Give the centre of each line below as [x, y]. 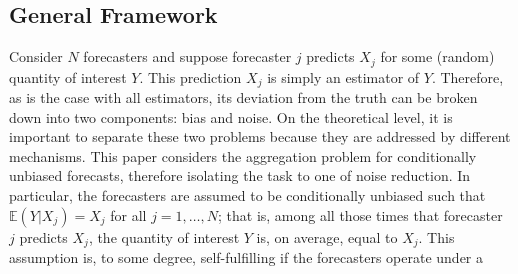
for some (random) [437, 56]
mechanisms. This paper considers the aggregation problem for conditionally [243, 155]
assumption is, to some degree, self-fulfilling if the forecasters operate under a [246, 257]
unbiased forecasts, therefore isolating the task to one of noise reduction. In [240, 175]
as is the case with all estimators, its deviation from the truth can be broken [243, 97]
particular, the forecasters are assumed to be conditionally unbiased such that [247, 195]
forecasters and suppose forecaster [187, 56]
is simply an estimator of [343, 76]
